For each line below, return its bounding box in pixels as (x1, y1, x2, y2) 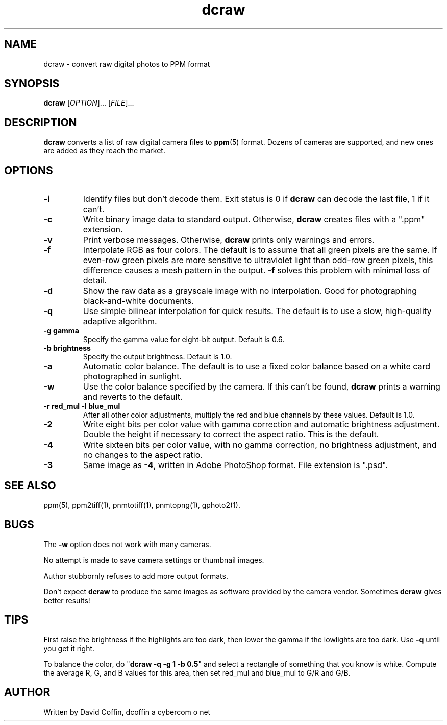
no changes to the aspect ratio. (83, 450, 203, 460)
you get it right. (43, 643, 95, 653)
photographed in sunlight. (83, 371, 182, 382)
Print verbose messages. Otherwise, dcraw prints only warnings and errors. (83, 235, 375, 245)
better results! (43, 595, 90, 605)
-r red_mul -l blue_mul (43, 402, 120, 411)
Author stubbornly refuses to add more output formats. (43, 571, 228, 580)
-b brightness (43, 344, 91, 353)
